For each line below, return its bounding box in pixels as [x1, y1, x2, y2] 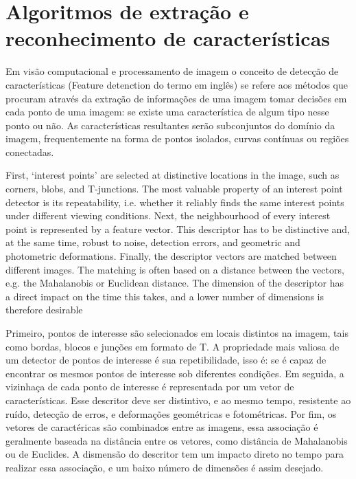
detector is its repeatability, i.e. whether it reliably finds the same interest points [5, 194, 344, 209]
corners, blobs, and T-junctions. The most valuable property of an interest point [5, 181, 343, 196]
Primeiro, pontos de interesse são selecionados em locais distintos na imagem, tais [5, 326, 348, 339]
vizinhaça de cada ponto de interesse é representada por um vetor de [5, 379, 294, 394]
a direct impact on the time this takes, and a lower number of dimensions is [5, 289, 324, 303]
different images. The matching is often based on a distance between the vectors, [5, 262, 344, 276]
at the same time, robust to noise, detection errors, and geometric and [5, 235, 300, 249]
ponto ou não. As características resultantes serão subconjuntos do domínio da [5, 118, 335, 132]
